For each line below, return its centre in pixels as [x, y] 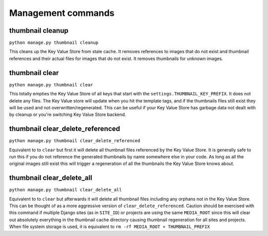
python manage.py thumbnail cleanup [54, 43]
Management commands [62, 13]
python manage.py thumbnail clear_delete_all [66, 190]
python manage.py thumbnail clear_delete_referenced [75, 141]
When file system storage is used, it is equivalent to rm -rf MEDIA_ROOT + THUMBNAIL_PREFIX [110, 227]
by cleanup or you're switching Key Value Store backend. [68, 115]
